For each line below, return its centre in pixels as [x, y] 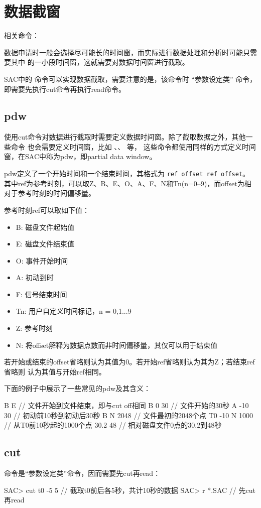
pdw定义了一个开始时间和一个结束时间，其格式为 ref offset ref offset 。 [127, 173]
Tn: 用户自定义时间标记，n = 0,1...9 [74, 311]
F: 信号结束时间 [41, 294]
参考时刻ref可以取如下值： [47, 210]
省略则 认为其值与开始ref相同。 [55, 371]
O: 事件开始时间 [42, 260]
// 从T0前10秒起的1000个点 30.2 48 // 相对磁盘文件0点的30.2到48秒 [113, 425]
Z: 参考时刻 [34, 328]
